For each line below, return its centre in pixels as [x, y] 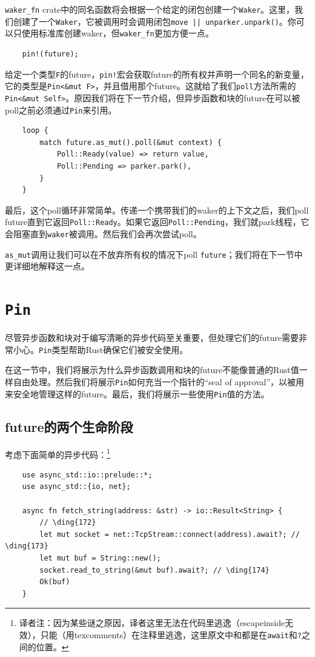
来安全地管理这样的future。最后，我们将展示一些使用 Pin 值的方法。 [137, 393]
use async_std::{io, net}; [76, 487]
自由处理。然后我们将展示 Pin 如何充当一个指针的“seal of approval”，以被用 [159, 382]
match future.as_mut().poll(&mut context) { [131, 142]
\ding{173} [27, 546]
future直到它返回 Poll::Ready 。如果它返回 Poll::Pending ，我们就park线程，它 [157, 222]
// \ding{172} [68, 523]
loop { [35, 131]
